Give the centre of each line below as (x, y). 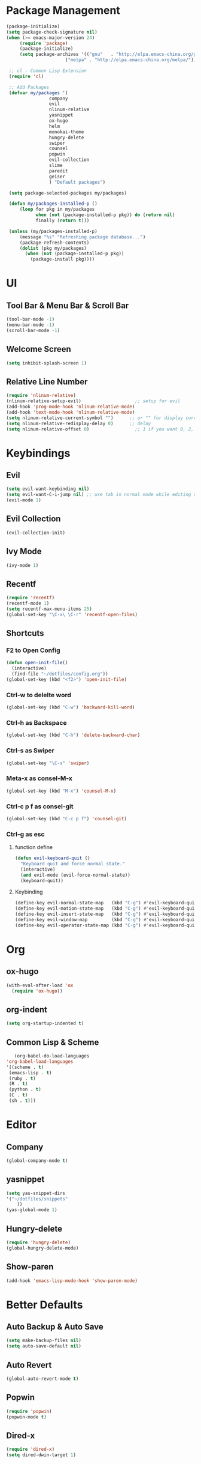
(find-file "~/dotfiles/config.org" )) (60, 674)
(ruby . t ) (22, 1078)
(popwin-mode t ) (26, 1417)
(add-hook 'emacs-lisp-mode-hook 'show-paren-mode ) (72, 1281)
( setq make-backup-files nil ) (44, 1341)
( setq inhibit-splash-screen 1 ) (46, 363)
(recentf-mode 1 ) (28, 603)
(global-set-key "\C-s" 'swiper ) (48, 763)
